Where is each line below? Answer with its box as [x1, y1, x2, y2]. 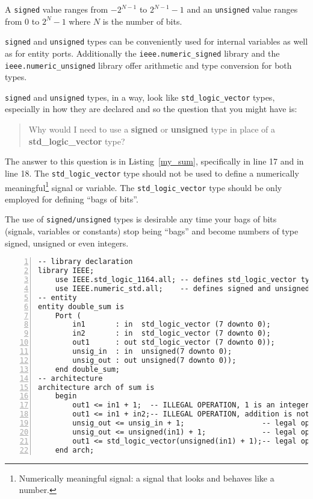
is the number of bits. [102, 14, 182, 27]
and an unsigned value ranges [187, 3, 298, 15]
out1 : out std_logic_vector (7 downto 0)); [72, 338, 275, 347]
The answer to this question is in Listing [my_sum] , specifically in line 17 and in [5, 155, 304, 168]
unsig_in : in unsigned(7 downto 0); [72, 347, 232, 356]
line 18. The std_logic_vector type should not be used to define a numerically [5, 166, 299, 179]
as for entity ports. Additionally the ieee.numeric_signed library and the [5, 46, 280, 59]
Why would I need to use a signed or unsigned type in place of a [28, 123, 276, 136]
